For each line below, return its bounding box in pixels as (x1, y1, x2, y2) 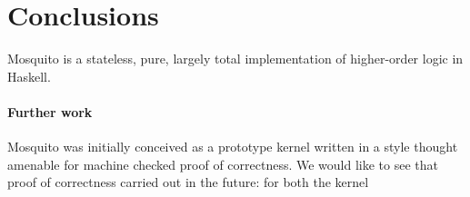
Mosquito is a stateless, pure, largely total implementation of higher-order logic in (7, 49, 464, 68)
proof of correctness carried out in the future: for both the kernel (7, 172, 369, 192)
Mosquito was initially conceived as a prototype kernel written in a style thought (7, 137, 458, 156)
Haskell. (7, 66, 51, 85)
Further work (7, 102, 93, 121)
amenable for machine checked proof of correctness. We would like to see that (7, 154, 438, 173)
